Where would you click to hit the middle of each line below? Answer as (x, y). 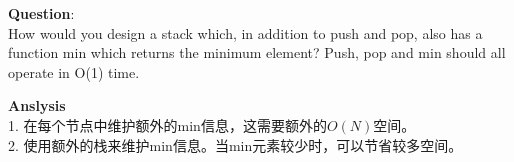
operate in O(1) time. (74, 71)
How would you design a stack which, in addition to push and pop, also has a (245, 32)
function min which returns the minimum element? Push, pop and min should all (257, 52)
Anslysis (37, 105)
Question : (41, 13)
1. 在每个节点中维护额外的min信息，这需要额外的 (167, 124)
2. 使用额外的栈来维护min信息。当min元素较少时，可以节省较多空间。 (235, 144)
